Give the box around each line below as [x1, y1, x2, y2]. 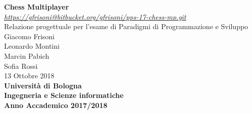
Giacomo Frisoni [4, 31, 55, 41]
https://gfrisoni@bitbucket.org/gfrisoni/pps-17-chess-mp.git [4, 11, 186, 22]
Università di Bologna [4, 80, 82, 90]
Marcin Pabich [4, 50, 49, 61]
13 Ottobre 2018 [4, 70, 55, 81]
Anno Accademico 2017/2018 [4, 99, 108, 110]
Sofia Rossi [4, 60, 38, 71]
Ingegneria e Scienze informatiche [4, 90, 124, 100]
